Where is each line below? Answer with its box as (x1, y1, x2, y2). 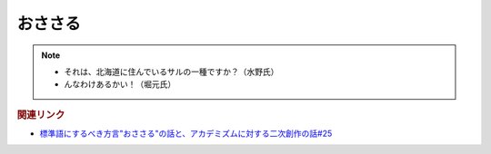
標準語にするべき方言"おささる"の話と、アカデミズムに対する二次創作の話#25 (39, 128, 333, 139)
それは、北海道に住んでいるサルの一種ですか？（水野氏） (64, 66, 279, 77)
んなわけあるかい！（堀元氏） (64, 79, 176, 90)
